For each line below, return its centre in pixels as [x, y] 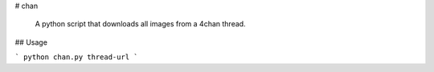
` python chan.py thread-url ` [76, 57]
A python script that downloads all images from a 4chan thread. [140, 24]
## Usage [31, 42]
